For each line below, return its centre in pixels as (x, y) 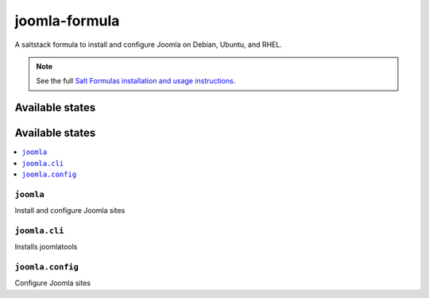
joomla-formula (67, 21)
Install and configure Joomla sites (70, 211)
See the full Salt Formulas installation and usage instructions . (136, 81)
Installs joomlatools (46, 247)
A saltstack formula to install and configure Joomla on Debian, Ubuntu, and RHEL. (148, 45)
